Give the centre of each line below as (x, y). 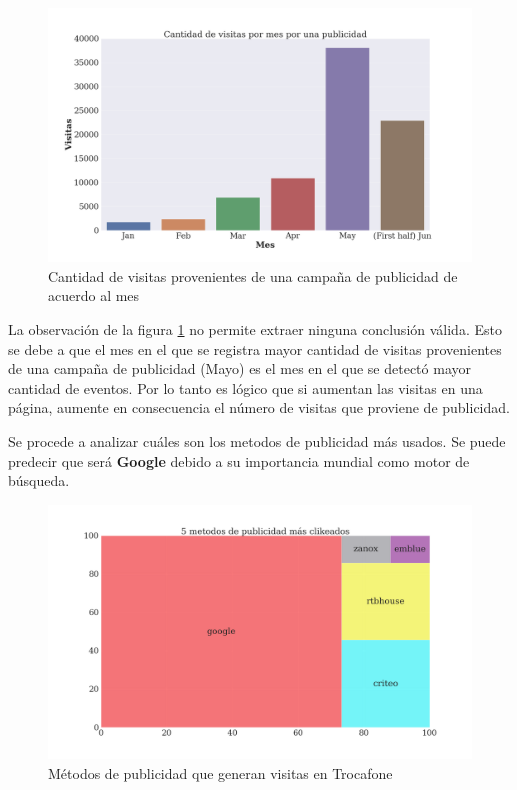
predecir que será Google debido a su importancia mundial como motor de (239, 460)
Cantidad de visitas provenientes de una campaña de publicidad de (253, 275)
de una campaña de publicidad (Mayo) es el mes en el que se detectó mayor (239, 368)
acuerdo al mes (94, 295)
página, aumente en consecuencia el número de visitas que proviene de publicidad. (259, 407)
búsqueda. (39, 480)
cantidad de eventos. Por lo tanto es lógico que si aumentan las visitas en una (245, 387)
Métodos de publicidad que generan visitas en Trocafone (220, 772)
